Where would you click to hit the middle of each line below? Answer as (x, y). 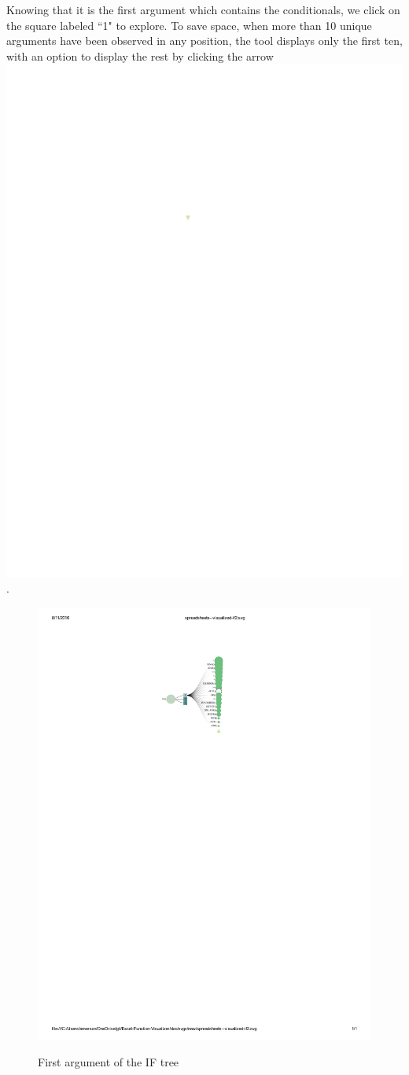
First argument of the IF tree (109, 1061)
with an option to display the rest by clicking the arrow (140, 55)
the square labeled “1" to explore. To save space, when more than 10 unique (189, 25)
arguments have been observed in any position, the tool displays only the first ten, (204, 41)
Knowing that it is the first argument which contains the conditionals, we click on (203, 9)
